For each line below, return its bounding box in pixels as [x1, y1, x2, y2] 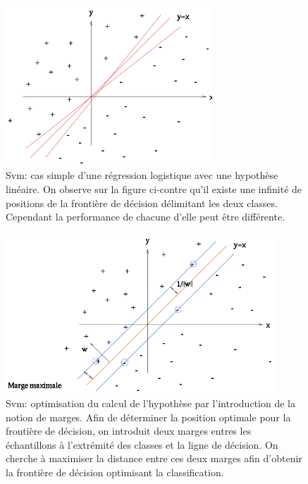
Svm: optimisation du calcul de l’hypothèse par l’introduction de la [6, 396, 295, 411]
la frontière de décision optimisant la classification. [6, 465, 224, 480]
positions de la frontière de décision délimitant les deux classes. [6, 195, 278, 210]
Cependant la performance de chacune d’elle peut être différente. [6, 209, 285, 224]
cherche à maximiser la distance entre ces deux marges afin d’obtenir [6, 451, 302, 466]
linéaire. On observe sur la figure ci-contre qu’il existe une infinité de [6, 181, 302, 196]
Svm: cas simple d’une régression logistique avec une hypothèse [6, 168, 278, 182]
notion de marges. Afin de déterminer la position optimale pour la [6, 409, 291, 424]
